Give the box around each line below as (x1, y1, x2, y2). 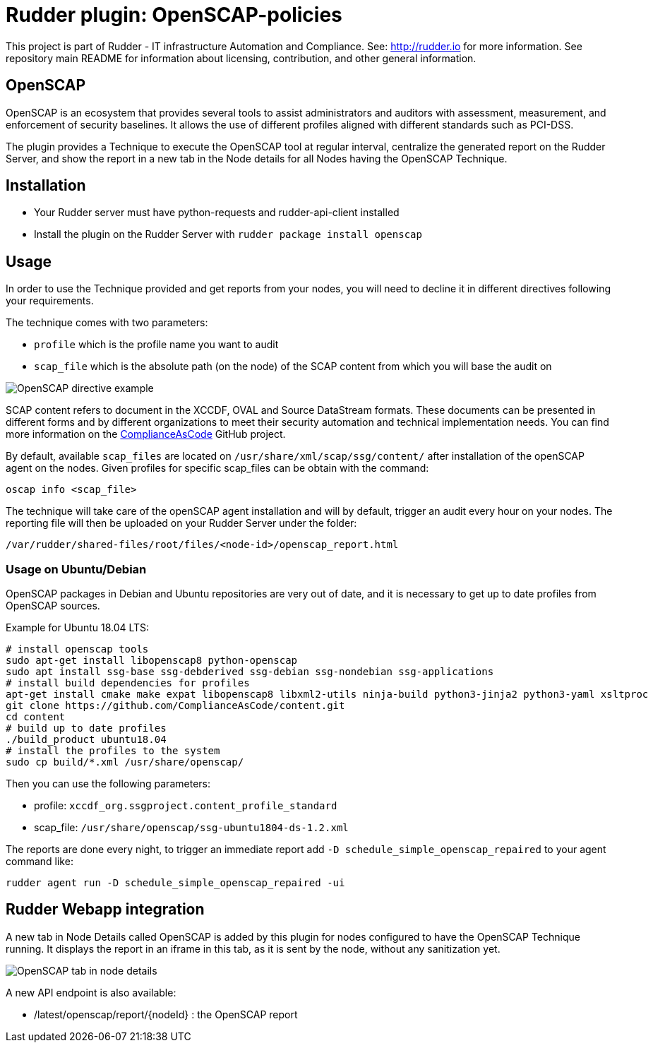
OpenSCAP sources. (6, 600, 100, 612)
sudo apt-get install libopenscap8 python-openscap (6, 655, 298, 667)
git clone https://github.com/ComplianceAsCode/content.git (6, 700, 345, 712)
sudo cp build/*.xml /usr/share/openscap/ (6, 756, 244, 768)
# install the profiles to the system (6, 745, 220, 757)
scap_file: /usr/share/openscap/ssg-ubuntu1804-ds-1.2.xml (34, 821, 349, 834)
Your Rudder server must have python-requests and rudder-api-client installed (34, 206, 400, 219)
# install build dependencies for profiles (6, 677, 250, 689)
